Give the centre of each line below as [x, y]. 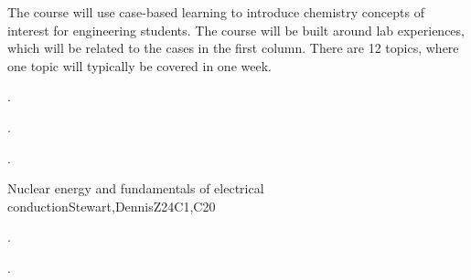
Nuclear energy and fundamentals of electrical [136, 188]
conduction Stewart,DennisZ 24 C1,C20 [112, 206]
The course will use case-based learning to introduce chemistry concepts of [216, 12]
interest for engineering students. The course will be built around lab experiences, [236, 30]
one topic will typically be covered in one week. [139, 65]
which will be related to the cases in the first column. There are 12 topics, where [233, 48]
